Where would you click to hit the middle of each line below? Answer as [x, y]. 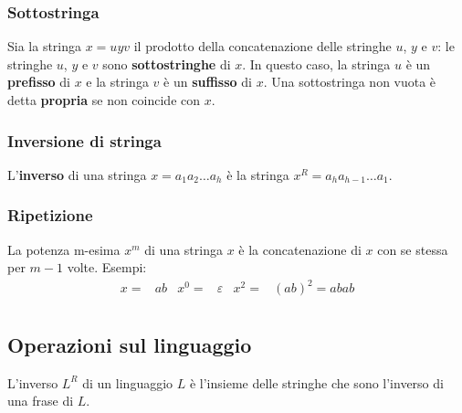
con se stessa [413, 249]
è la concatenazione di [300, 249]
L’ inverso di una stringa [77, 174]
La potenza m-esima [64, 249]
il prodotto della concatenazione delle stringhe [262, 46]
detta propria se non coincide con [104, 100]
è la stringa [258, 174]
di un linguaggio [128, 382]
